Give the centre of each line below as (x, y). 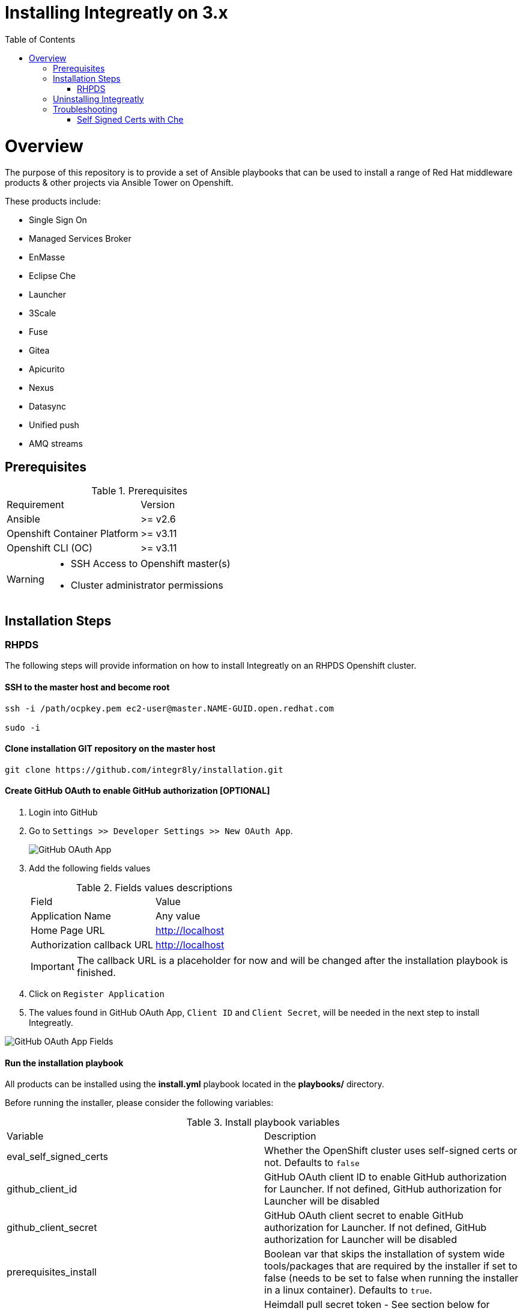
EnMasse (47, 257)
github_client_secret (52, 1228)
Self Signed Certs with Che (130, 119)
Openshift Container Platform (73, 534)
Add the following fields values (90, 868)
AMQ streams (56, 444)
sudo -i (23, 727)
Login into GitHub (63, 812)
